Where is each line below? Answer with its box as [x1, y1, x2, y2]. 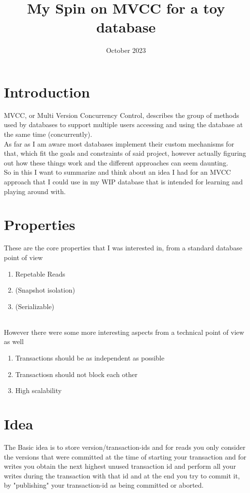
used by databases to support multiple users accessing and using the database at [4, 119, 243, 130]
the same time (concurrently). [4, 129, 93, 139]
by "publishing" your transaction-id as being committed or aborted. [4, 480, 204, 490]
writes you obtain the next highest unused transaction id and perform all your [4, 461, 236, 471]
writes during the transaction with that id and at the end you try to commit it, [4, 470, 240, 480]
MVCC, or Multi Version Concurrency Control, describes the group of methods [4, 110, 239, 120]
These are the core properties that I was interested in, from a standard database [4, 243, 242, 253]
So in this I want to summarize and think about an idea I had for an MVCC [4, 167, 231, 177]
